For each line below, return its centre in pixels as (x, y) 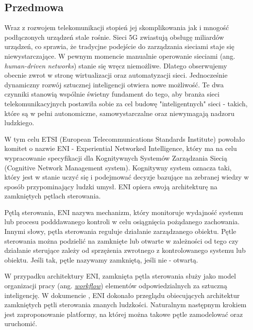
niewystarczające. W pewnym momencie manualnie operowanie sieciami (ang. (120, 56)
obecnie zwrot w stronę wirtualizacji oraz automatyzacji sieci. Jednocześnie (116, 75)
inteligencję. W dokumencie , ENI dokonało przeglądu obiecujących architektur (122, 295)
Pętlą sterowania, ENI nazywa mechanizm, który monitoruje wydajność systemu (124, 212)
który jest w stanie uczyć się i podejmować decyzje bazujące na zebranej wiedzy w (127, 177)
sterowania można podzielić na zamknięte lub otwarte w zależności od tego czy (121, 240)
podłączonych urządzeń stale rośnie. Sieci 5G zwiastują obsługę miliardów (114, 37)
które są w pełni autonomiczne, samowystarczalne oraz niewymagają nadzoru (119, 113)
